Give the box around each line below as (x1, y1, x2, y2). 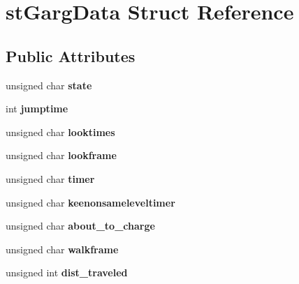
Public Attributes (6, 45, 136, 66)
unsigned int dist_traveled (6, 265, 128, 280)
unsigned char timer (6, 171, 95, 186)
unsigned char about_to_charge (6, 218, 155, 233)
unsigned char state (6, 77, 92, 92)
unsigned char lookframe (6, 148, 117, 163)
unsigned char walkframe (6, 241, 119, 256)
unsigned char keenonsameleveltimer (6, 195, 175, 209)
